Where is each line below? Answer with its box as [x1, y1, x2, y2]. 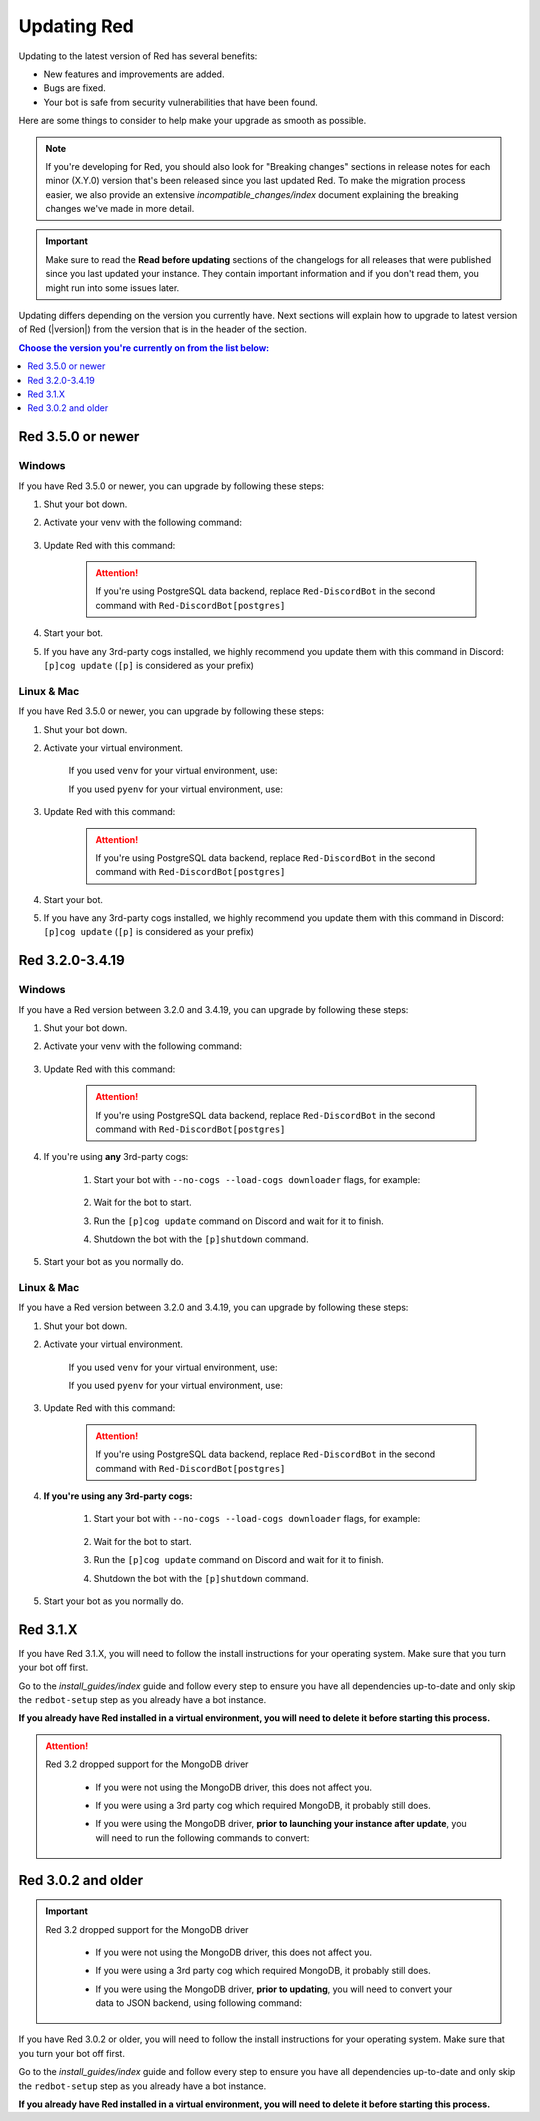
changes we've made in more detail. [45, 203, 195, 215]
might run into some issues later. [45, 281, 180, 294]
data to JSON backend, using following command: [95, 1997, 302, 2009]
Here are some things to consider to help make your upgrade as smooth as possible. [18, 115, 367, 127]
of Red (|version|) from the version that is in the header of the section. [18, 323, 307, 335]
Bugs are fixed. [43, 82, 107, 94]
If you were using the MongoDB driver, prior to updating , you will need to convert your [95, 1983, 453, 1995]
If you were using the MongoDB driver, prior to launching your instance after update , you [95, 1818, 467, 1830]
